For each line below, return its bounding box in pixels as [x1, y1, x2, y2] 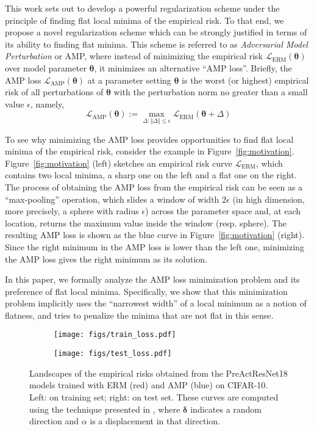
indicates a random [190, 402, 262, 415]
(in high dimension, [232, 192, 305, 205]
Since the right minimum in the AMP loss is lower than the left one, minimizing [5, 240, 304, 253]
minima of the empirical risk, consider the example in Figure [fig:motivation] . [5, 145, 294, 158]
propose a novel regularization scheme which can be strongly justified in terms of [5, 26, 307, 38]
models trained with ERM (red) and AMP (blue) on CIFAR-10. [29, 378, 268, 391]
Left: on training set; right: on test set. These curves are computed [29, 390, 279, 403]
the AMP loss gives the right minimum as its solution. [5, 252, 208, 265]
